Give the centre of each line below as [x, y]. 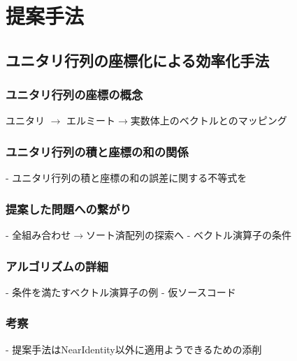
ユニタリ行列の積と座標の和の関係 [97, 151]
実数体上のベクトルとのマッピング [209, 120]
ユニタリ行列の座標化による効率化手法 [138, 60]
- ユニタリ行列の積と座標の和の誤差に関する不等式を [126, 178]
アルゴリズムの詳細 [57, 266]
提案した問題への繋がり [68, 208]
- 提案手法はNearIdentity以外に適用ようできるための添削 [134, 349]
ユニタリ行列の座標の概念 [74, 95]
